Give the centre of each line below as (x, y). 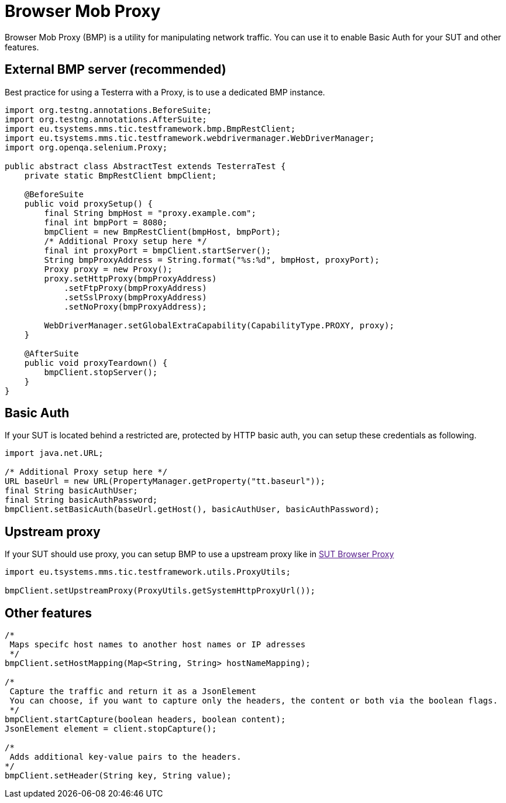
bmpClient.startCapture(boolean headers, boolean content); (145, 720)
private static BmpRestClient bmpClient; (121, 175)
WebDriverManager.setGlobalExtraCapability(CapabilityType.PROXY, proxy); (219, 325)
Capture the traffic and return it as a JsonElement (133, 692)
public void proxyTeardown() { (96, 363)
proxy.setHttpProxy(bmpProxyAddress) (130, 278)
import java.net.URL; (54, 453)
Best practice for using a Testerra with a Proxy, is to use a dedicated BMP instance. (165, 92)
